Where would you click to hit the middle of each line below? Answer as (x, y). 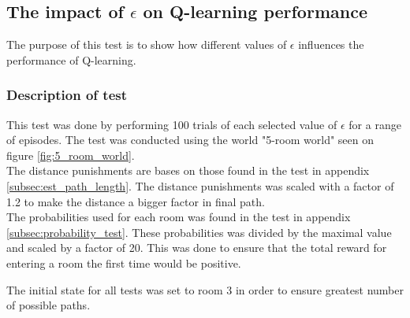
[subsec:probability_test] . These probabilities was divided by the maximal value (199, 232)
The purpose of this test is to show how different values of (147, 44)
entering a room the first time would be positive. (124, 263)
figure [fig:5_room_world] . (71, 155)
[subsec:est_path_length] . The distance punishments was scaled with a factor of (200, 185)
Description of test (67, 95)
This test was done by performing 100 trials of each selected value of (172, 124)
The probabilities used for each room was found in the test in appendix (179, 217)
